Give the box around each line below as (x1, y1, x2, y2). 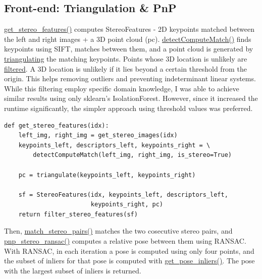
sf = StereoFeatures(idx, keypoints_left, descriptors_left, (18, 191, 228, 198)
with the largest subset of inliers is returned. (4, 265, 141, 275)
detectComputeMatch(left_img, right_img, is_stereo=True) (33, 151, 232, 159)
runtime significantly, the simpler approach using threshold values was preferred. (4, 102, 253, 113)
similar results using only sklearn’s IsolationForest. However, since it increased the (4, 93, 258, 103)
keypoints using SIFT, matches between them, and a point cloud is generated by (4, 43, 253, 54)
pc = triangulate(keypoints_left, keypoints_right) (18, 171, 196, 179)
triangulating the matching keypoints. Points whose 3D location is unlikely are (4, 53, 247, 64)
